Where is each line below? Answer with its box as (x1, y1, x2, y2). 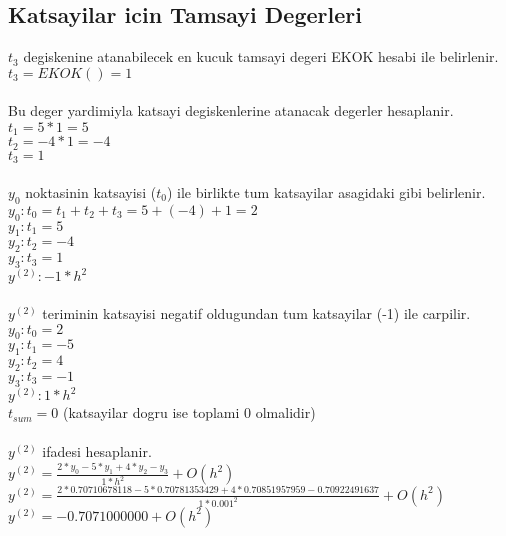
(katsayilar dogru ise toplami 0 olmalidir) (62, 402, 316, 423)
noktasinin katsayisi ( (25, 181, 157, 202)
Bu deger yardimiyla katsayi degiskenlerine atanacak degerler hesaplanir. (8, 100, 454, 121)
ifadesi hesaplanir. (42, 441, 152, 462)
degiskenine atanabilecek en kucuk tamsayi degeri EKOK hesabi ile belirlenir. (23, 46, 499, 67)
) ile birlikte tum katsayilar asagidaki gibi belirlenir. (166, 181, 486, 202)
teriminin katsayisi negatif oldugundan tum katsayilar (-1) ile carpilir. (42, 303, 471, 324)
